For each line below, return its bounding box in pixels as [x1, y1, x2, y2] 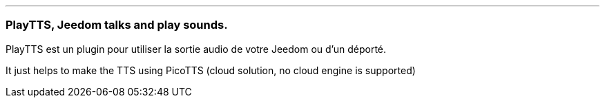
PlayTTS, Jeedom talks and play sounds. [6, 18, 228, 32]
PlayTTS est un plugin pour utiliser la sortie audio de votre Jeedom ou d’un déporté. [6, 43, 387, 55]
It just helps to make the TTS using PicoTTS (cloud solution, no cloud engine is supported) [6, 64, 416, 76]
